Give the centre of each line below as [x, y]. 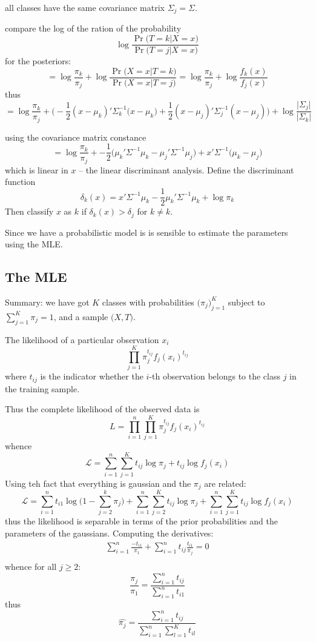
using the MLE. [34, 244]
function [20, 182]
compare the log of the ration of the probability [93, 28]
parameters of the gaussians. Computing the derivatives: [109, 533]
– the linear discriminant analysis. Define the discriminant [186, 169]
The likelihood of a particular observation [82, 339]
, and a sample [81, 316]
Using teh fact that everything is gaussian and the [98, 483]
